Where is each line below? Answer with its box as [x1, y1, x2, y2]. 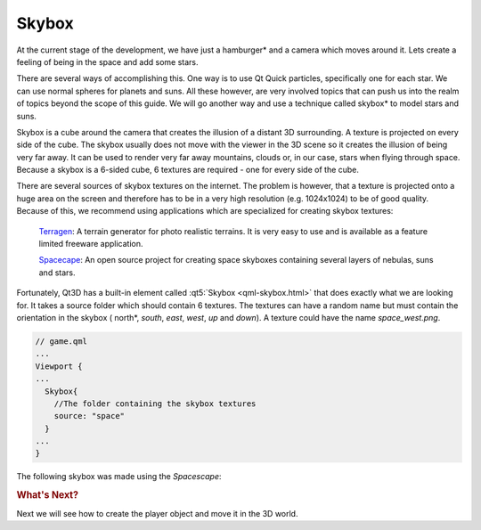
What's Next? [16, 489, 79, 501]
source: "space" [53, 411, 125, 421]
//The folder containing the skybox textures [53, 398, 257, 409]
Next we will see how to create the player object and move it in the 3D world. [16, 508, 298, 518]
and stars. [38, 267, 76, 278]
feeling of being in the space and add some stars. [16, 56, 200, 67]
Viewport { [35, 361, 83, 371]
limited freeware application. [38, 239, 143, 249]
